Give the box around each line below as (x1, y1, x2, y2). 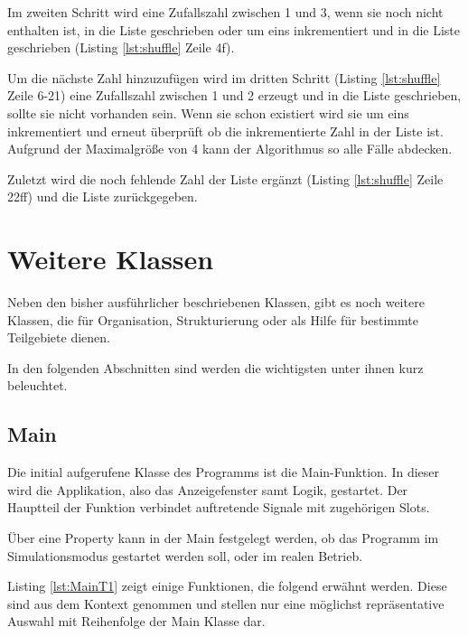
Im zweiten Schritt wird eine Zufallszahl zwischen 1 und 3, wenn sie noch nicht (7, 3, 444, 21)
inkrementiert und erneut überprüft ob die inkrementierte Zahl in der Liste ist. (7, 121, 444, 140)
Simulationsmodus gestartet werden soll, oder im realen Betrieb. (7, 546, 363, 565)
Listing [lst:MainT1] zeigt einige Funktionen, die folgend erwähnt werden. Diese (7, 576, 447, 595)
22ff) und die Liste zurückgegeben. (7, 187, 198, 206)
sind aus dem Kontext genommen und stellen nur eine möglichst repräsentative (7, 594, 445, 613)
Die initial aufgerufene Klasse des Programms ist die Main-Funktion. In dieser (7, 463, 440, 482)
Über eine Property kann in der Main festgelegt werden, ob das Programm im (7, 528, 439, 547)
